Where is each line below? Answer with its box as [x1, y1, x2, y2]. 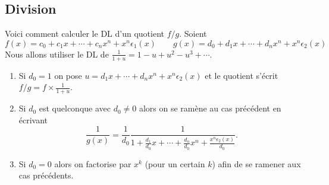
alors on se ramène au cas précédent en [139, 102, 281, 114]
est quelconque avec [39, 102, 111, 114]
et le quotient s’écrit [205, 69, 278, 81]
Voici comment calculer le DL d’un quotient [5, 27, 164, 40]
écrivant [18, 113, 48, 126]
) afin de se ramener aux [212, 157, 301, 170]
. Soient [179, 27, 207, 40]
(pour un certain [145, 157, 205, 170]
